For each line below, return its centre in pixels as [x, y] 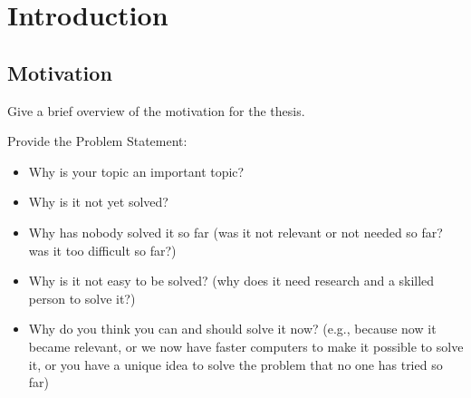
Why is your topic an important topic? [136, 171]
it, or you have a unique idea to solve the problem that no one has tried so [235, 364]
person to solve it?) [82, 298]
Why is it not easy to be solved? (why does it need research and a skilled [231, 281]
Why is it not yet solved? [98, 202]
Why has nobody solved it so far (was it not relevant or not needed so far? [235, 232]
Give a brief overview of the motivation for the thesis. [156, 110]
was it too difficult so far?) [102, 250]
